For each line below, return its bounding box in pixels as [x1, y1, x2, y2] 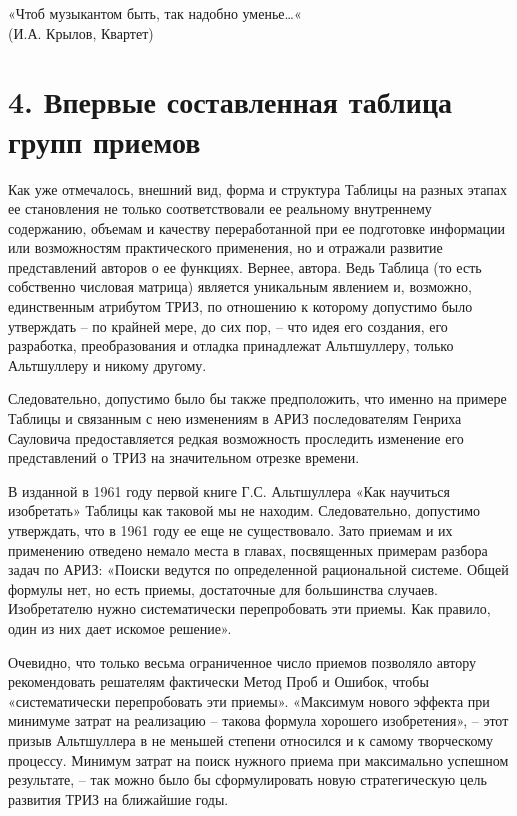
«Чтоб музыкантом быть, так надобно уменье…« [8, 3, 302, 23]
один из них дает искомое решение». [8, 617, 232, 638]
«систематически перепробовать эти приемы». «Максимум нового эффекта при [8, 690, 490, 711]
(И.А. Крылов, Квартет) [8, 22, 154, 43]
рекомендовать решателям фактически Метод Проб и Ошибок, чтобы [8, 671, 429, 692]
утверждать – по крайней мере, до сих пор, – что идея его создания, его [8, 315, 448, 336]
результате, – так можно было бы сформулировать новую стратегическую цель [8, 769, 487, 790]
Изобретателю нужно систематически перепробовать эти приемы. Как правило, [8, 598, 491, 619]
